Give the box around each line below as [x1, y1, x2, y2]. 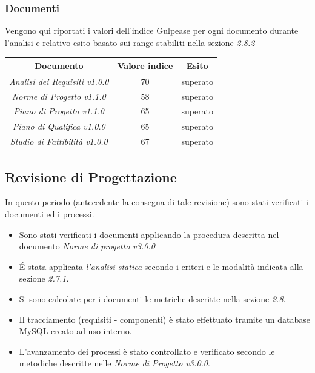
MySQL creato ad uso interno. [19, 325, 132, 337]
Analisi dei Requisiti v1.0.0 [9, 74, 109, 87]
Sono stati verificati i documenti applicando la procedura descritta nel [19, 228, 279, 240]
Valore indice [117, 59, 173, 71]
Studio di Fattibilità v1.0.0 [10, 135, 108, 148]
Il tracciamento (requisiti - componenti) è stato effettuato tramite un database [19, 312, 310, 325]
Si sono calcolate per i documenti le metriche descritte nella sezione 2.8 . [19, 292, 286, 305]
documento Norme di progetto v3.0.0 [19, 240, 155, 253]
